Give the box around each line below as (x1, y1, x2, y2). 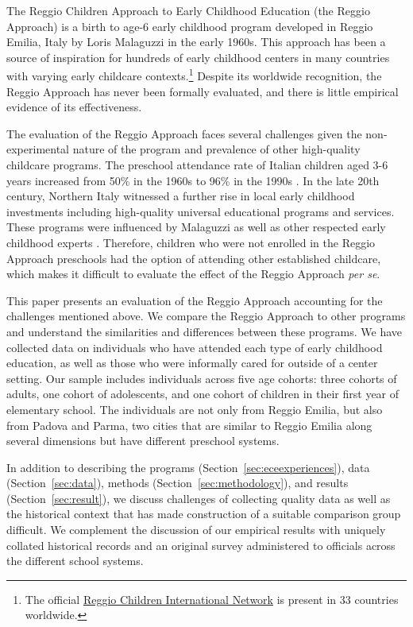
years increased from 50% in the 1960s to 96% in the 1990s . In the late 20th (6, 172, 380, 188)
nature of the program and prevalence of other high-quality (72, 141, 361, 157)
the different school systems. (6, 552, 144, 569)
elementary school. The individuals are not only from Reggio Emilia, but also (6, 401, 383, 417)
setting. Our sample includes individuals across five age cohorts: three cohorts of (6, 370, 397, 386)
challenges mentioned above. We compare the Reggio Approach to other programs (6, 308, 406, 324)
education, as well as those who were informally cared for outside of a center (6, 354, 378, 371)
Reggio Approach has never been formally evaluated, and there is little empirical (6, 83, 399, 99)
